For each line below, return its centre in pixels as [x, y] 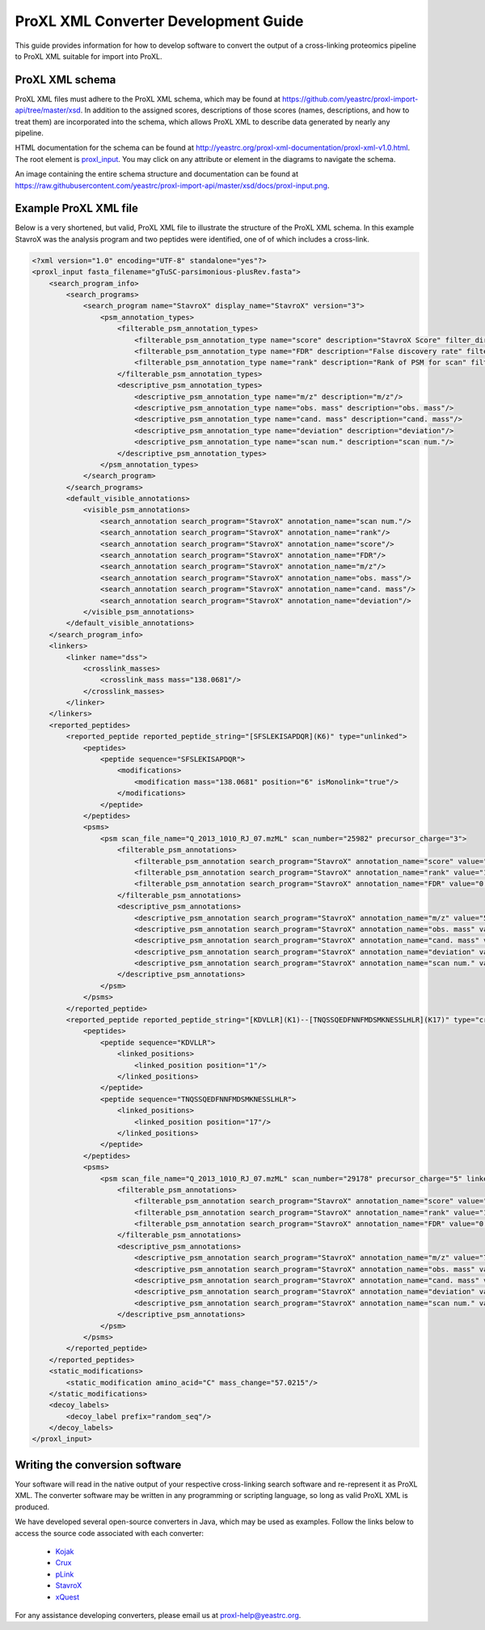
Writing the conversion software [98, 1464]
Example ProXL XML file [77, 209]
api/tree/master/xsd [48, 110]
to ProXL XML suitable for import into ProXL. [89, 56]
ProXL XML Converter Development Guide [159, 21]
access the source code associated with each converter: [109, 1533]
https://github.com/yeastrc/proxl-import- [350, 99]
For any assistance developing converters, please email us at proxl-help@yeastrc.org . [158, 1615]
